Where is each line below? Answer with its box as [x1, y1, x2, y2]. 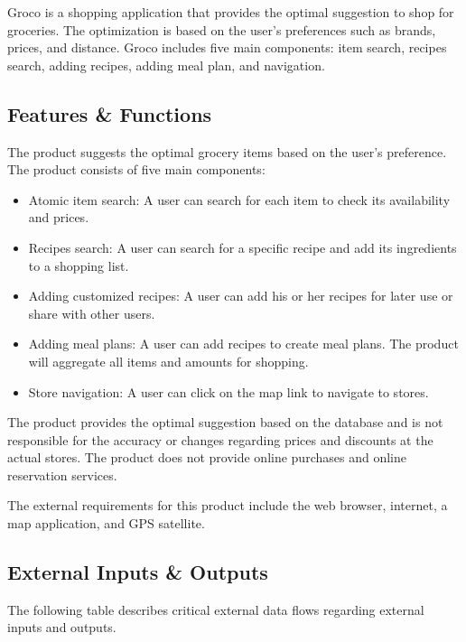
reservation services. [7, 465, 117, 484]
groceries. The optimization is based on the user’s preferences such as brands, [7, 20, 436, 39]
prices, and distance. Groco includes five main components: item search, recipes [7, 38, 447, 57]
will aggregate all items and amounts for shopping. [28, 351, 309, 370]
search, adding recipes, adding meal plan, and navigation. [7, 55, 325, 74]
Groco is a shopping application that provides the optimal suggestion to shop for [7, 3, 454, 21]
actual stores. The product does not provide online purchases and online [7, 448, 406, 467]
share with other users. [28, 303, 155, 322]
